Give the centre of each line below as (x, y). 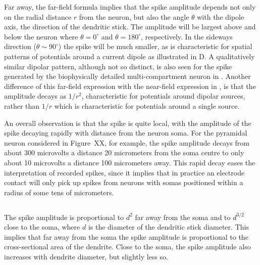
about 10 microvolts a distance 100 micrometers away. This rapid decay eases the (130, 162)
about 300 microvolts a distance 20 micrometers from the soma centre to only (124, 152)
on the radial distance (38, 16)
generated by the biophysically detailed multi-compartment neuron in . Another (127, 76)
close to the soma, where (42, 227)
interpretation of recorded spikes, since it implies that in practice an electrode (124, 172)
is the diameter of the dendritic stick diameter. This (168, 227)
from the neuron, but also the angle (134, 16)
